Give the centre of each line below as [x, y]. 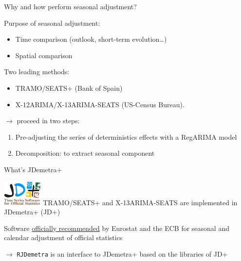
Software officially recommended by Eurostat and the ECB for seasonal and [117, 228]
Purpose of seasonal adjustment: [52, 23]
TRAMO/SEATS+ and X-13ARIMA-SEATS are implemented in [140, 202]
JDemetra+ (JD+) [32, 212]
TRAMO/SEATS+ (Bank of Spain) [69, 88]
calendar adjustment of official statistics [63, 237]
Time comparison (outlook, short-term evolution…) [91, 39]
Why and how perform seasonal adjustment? [70, 6]
